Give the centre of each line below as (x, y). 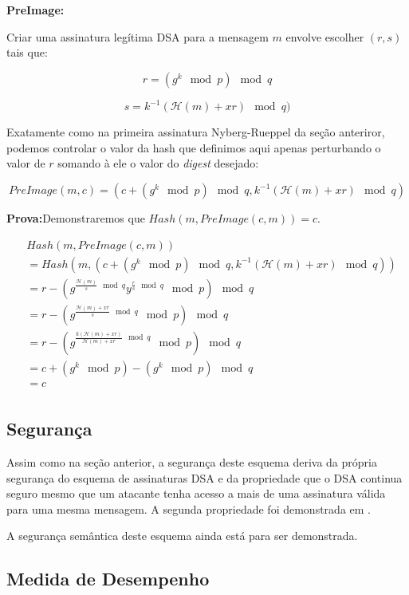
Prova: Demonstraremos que (76, 218)
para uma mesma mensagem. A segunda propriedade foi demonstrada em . (189, 508)
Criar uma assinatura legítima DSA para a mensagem (138, 36)
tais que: (27, 52)
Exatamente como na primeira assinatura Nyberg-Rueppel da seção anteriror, (196, 132)
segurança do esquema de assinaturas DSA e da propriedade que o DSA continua (204, 477)
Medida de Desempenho (108, 579)
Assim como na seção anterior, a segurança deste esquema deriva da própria (192, 462)
